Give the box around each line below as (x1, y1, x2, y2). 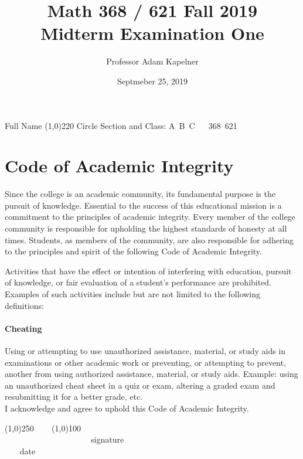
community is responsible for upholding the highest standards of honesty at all (5, 222, 287, 234)
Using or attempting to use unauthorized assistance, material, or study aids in (5, 344, 286, 356)
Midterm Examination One (40, 21, 264, 45)
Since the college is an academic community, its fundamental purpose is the (5, 188, 275, 200)
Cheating (5, 322, 42, 334)
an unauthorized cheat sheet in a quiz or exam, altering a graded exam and (5, 379, 275, 391)
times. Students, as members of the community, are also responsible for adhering (5, 233, 294, 246)
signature (90, 433, 124, 446)
